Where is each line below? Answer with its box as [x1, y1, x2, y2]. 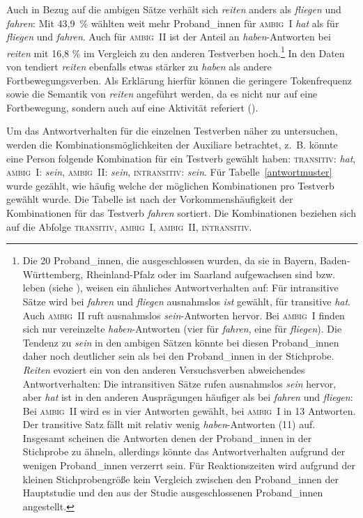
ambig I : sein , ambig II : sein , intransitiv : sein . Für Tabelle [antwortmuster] [6, 165, 332, 179]
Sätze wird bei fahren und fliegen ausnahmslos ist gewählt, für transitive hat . [22, 294, 351, 308]
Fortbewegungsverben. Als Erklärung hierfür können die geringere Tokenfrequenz [6, 73, 353, 87]
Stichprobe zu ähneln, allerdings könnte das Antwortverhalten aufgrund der [22, 444, 346, 459]
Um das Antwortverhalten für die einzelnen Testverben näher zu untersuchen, [6, 123, 338, 138]
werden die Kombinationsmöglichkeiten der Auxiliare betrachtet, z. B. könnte [6, 137, 338, 151]
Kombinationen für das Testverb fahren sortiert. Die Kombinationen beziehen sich [6, 205, 356, 220]
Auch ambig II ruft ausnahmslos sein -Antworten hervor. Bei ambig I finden [22, 307, 345, 322]
